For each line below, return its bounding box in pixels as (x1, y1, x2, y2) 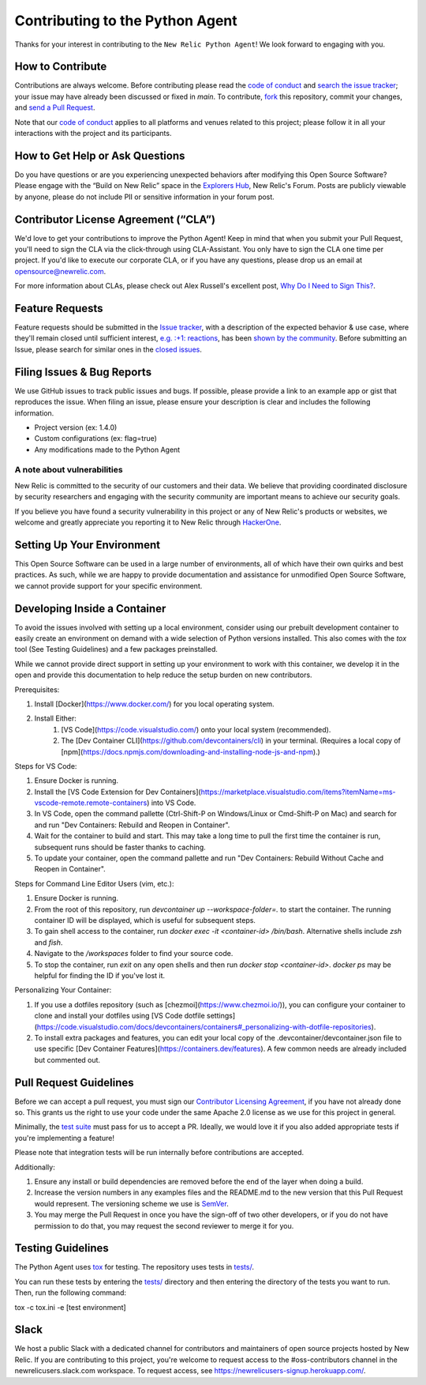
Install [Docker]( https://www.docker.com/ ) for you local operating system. (34, 699, 275, 709)
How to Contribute (14, 60, 107, 73)
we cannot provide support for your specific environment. (14, 581, 203, 590)
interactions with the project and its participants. (14, 129, 172, 138)
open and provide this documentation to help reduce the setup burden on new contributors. (14, 670, 312, 679)
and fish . (34, 937, 63, 947)
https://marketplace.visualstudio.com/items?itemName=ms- (200, 787, 396, 796)
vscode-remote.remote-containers (34, 798, 148, 807)
